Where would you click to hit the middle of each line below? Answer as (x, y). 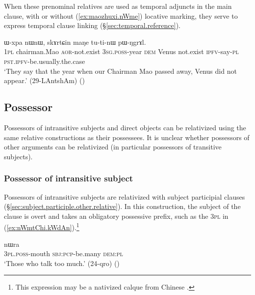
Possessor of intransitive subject (69, 178)
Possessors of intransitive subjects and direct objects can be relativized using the (125, 127)
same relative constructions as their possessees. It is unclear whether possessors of (127, 137)
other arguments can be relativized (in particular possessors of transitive (113, 147)
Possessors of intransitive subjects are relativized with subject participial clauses (125, 196)
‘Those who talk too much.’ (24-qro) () (62, 263)
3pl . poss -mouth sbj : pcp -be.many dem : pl (64, 253)
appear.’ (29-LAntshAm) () (44, 80)
